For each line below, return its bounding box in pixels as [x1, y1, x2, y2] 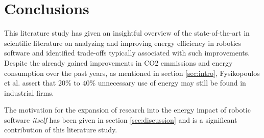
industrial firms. [4, 87, 54, 98]
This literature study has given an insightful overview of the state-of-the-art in [4, 27, 250, 38]
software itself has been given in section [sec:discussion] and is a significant [4, 114, 237, 125]
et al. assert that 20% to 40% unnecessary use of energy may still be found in [4, 77, 246, 88]
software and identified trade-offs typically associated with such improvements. [4, 47, 250, 58]
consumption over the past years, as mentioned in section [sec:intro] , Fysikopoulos [4, 67, 260, 78]
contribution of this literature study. [4, 124, 117, 135]
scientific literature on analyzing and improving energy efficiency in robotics [4, 37, 242, 48]
